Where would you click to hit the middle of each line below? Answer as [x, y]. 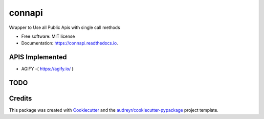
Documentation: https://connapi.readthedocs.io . [70, 43]
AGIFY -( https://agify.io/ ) [47, 69]
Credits [21, 99]
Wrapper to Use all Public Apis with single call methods [65, 27]
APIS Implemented [38, 57]
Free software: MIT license [48, 36]
